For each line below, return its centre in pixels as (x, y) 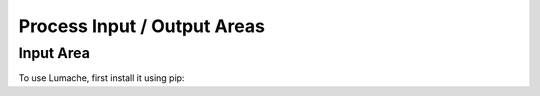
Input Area (54, 53)
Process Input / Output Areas (141, 26)
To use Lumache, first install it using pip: (101, 78)
